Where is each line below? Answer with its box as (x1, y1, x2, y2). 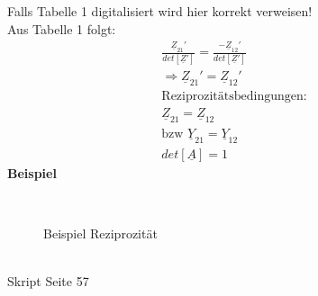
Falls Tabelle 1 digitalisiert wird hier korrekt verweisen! (7, 2, 313, 20)
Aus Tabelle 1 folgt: (7, 19, 116, 38)
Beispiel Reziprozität (43, 223, 158, 242)
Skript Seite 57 (7, 271, 89, 290)
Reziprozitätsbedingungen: (161, 90, 307, 103)
